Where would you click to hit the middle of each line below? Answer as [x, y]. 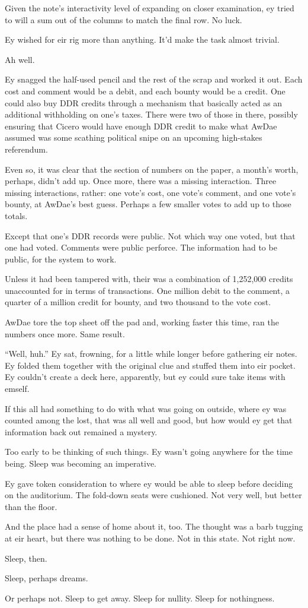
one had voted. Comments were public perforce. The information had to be [141, 247]
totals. [16, 215]
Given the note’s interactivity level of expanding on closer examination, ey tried [150, 8]
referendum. [26, 149]
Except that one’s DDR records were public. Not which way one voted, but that [150, 235]
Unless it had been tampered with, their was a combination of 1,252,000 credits [149, 279]
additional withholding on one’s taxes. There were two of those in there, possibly [151, 114]
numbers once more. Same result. [65, 333]
